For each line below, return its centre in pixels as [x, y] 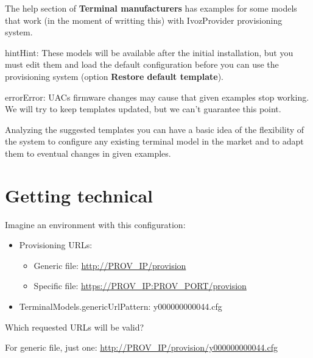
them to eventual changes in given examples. [88, 153]
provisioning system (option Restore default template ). [114, 76]
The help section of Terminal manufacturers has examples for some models [151, 8]
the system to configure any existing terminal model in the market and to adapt [154, 141]
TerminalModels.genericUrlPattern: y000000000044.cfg [121, 306]
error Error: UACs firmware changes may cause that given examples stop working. [157, 97]
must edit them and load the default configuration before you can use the [142, 64]
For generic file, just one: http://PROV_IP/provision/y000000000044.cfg [141, 347]
